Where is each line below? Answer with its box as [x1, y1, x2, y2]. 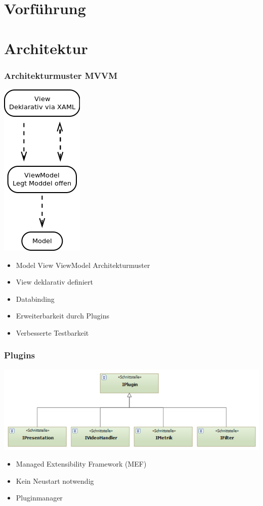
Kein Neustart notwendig [16, 475, 94, 486]
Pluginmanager [16, 492, 63, 503]
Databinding [16, 293, 55, 304]
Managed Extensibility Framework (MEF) [16, 458, 147, 469]
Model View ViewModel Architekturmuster [16, 259, 150, 270]
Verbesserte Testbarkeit [16, 327, 89, 338]
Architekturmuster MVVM [4, 69, 118, 81]
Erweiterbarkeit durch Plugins [16, 310, 110, 321]
